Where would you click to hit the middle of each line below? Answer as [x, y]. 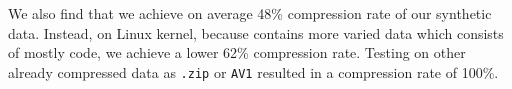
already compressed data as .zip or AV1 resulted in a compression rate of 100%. [253, 71]
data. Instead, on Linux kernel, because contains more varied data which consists [256, 32]
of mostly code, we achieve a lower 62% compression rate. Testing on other [237, 52]
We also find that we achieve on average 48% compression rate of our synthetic [250, 13]
